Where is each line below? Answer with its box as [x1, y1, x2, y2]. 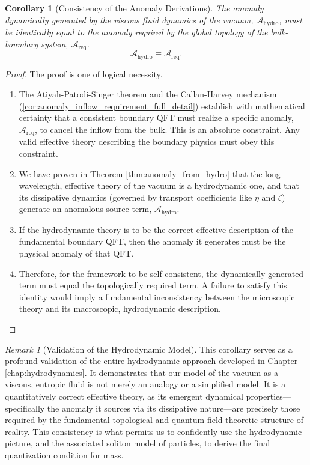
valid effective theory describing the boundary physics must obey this [19, 135, 275, 148]
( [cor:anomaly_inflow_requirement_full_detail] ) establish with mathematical [19, 99, 305, 112]
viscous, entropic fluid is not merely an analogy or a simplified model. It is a [5, 378, 286, 391]
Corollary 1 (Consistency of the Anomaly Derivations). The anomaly [5, 2, 264, 14]
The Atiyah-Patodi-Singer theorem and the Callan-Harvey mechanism [19, 88, 277, 100]
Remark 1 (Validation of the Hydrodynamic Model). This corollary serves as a [5, 342, 293, 355]
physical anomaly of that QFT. [19, 246, 134, 259]
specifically [5, 401, 45, 414]
